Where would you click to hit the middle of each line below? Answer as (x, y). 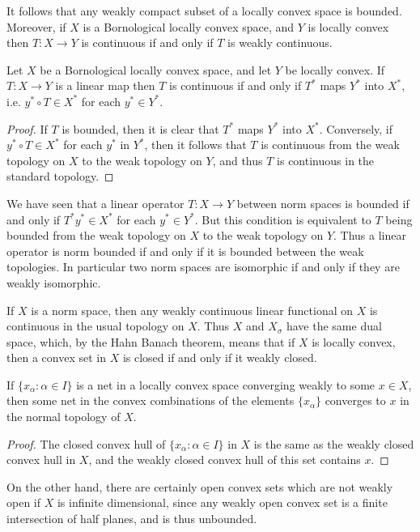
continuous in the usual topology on (95, 326)
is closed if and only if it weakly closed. (220, 358)
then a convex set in (56, 358)
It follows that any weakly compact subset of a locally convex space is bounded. (204, 11)
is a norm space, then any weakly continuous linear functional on (192, 310)
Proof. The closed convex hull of (86, 443)
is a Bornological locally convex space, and (189, 26)
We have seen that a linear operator (95, 203)
